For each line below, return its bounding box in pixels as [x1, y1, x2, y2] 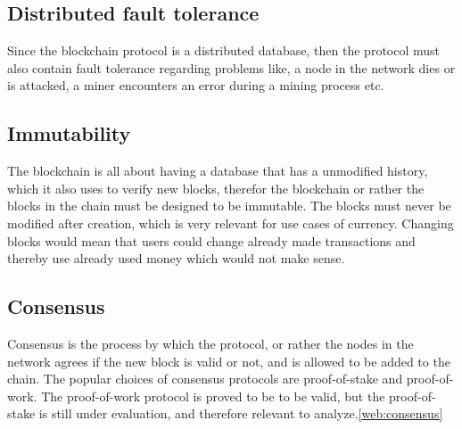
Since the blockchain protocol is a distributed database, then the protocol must [7, 41, 441, 60]
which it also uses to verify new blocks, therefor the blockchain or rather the [7, 178, 425, 197]
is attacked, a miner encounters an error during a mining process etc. [7, 76, 384, 95]
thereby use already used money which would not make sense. [7, 249, 345, 268]
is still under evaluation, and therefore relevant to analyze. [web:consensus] [38, 404, 443, 423]
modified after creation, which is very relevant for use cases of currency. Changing [7, 213, 454, 232]
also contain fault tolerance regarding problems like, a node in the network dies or [7, 58, 456, 77]
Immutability [7, 120, 131, 147]
